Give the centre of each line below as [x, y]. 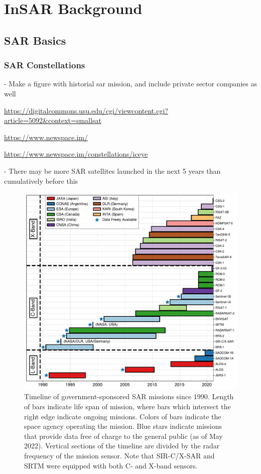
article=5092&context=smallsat [53, 120]
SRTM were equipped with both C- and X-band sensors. [111, 465]
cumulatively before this [41, 181]
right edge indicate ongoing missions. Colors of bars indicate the [123, 416]
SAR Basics [35, 40]
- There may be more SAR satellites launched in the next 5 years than [112, 170]
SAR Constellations [45, 65]
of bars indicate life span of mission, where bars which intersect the [127, 406]
